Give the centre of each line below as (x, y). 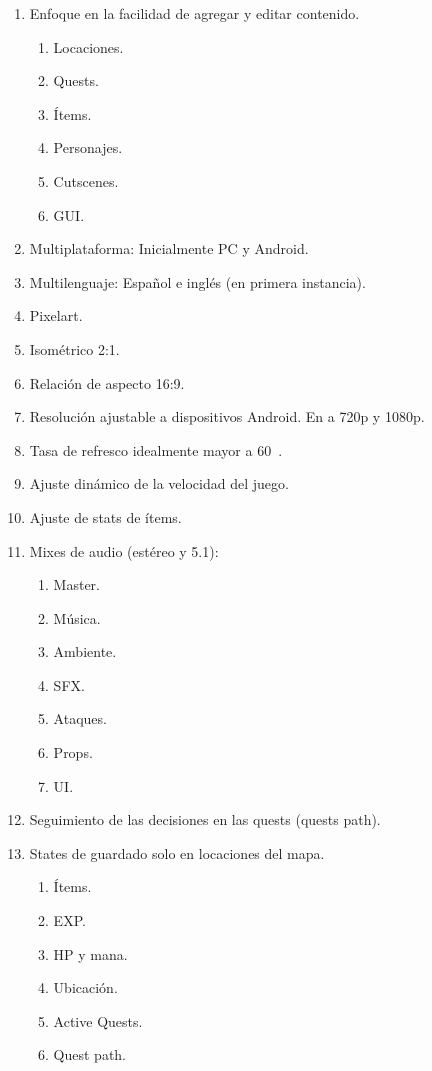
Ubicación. (85, 987)
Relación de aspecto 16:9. (107, 382)
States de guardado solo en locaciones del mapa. (177, 852)
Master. (76, 584)
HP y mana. (90, 953)
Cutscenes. (86, 180)
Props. (73, 752)
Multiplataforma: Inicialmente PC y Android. (169, 248)
